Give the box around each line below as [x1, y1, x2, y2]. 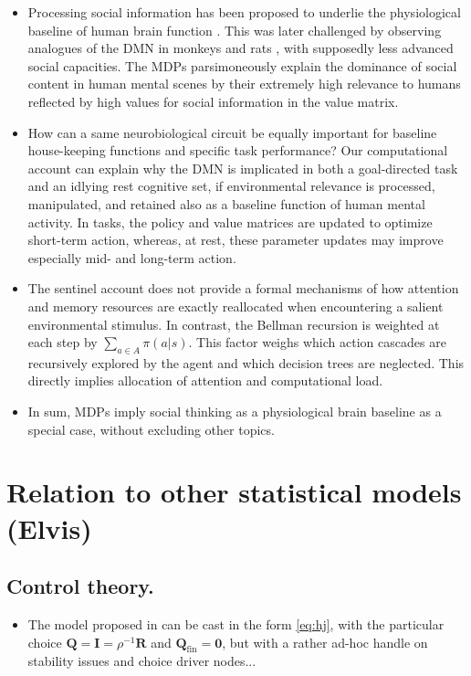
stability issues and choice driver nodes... [27, 651, 256, 671]
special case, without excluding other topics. [27, 419, 275, 438]
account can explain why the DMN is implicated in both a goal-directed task [27, 158, 458, 177]
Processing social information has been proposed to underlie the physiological [27, 3, 461, 21]
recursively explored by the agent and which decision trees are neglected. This [27, 353, 465, 372]
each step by [27, 333, 98, 352]
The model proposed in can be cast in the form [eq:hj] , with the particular [27, 615, 445, 634]
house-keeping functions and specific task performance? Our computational [27, 141, 448, 160]
